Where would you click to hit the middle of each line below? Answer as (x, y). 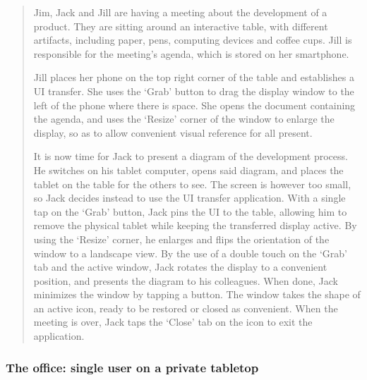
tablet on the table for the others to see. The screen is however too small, (192, 184)
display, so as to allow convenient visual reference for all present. (173, 132)
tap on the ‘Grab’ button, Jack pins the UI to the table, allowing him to (190, 211)
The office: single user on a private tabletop (132, 367)
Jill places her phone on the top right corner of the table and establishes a (194, 77)
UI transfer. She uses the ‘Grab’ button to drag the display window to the (194, 91)
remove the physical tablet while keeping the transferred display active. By (195, 225)
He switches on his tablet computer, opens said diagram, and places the (188, 170)
